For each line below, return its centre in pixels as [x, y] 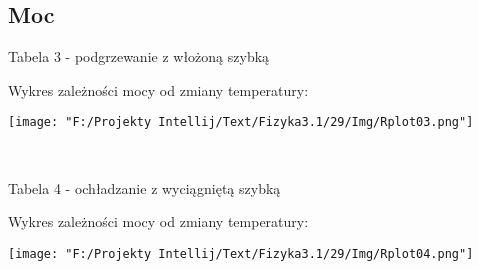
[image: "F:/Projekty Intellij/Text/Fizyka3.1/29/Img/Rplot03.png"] [241, 122]
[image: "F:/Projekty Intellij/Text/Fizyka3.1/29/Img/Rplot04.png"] [241, 253]
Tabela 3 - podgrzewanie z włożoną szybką [139, 56]
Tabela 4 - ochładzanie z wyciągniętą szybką [144, 187]
